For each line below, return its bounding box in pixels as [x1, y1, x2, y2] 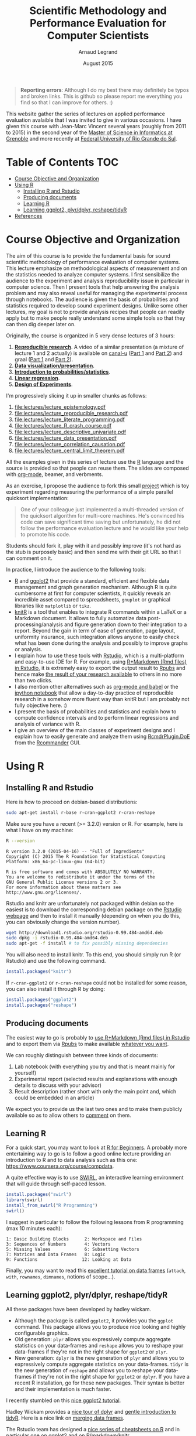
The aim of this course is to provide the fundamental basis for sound [6, 252, 171, 259]
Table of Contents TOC [6, 156, 119, 169]
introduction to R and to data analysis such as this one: [6, 1157, 138, 1164]
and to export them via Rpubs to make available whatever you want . [6, 1040, 169, 1047]
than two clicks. [14, 676, 52, 683]
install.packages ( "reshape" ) [6, 1002, 77, 1008]
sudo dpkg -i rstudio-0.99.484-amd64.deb [6, 935, 108, 941]
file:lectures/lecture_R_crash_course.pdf [14, 422, 112, 429]
